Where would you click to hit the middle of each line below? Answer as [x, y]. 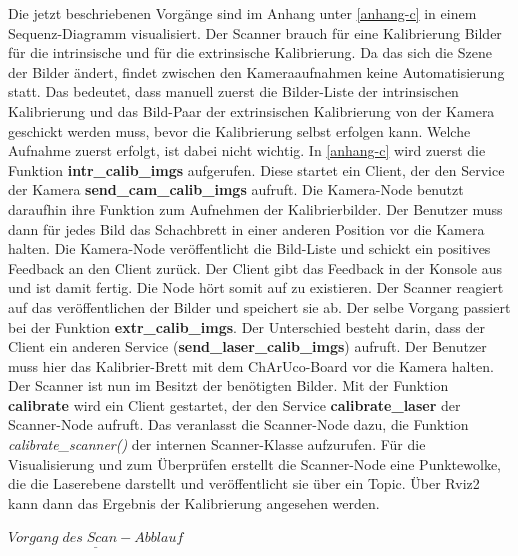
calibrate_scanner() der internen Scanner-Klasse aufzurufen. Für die [217, 444]
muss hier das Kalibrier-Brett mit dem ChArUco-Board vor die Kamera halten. [251, 365]
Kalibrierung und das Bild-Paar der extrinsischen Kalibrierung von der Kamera [251, 110]
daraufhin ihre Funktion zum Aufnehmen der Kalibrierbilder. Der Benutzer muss [255, 208]
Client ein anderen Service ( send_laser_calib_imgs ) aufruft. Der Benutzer [247, 346]
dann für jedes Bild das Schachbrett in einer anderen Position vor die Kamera [246, 228]
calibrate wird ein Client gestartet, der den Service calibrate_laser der [234, 404]
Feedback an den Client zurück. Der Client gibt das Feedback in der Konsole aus [255, 267]
